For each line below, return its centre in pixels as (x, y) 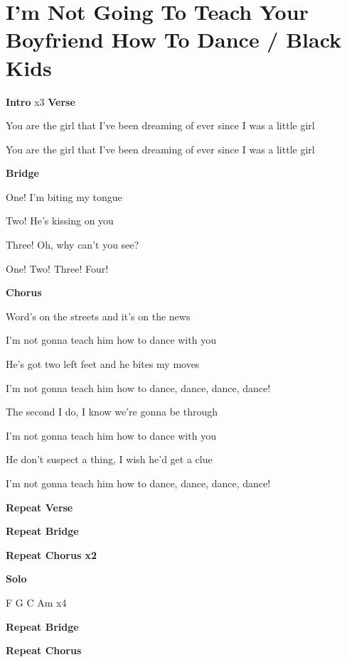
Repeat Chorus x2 (52, 554)
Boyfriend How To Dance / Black (174, 39)
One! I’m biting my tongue (64, 196)
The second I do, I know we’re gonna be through (112, 412)
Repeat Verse (39, 507)
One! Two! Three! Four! (57, 268)
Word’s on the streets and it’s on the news (98, 316)
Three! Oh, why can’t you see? (73, 245)
